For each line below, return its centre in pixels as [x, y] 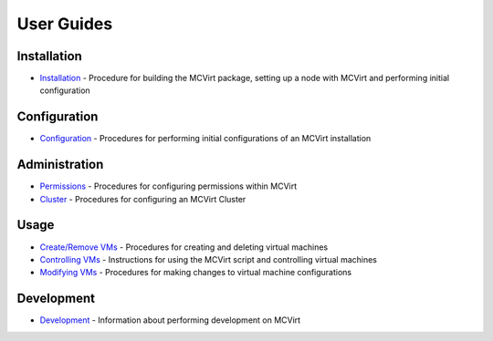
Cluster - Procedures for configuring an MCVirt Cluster [143, 199]
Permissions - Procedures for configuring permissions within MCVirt [168, 186]
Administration [60, 165]
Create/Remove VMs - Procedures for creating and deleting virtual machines [184, 247]
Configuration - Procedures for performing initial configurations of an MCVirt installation [205, 139]
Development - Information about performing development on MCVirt [170, 320]
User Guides [65, 24]
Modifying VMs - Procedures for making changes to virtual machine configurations [196, 273]
